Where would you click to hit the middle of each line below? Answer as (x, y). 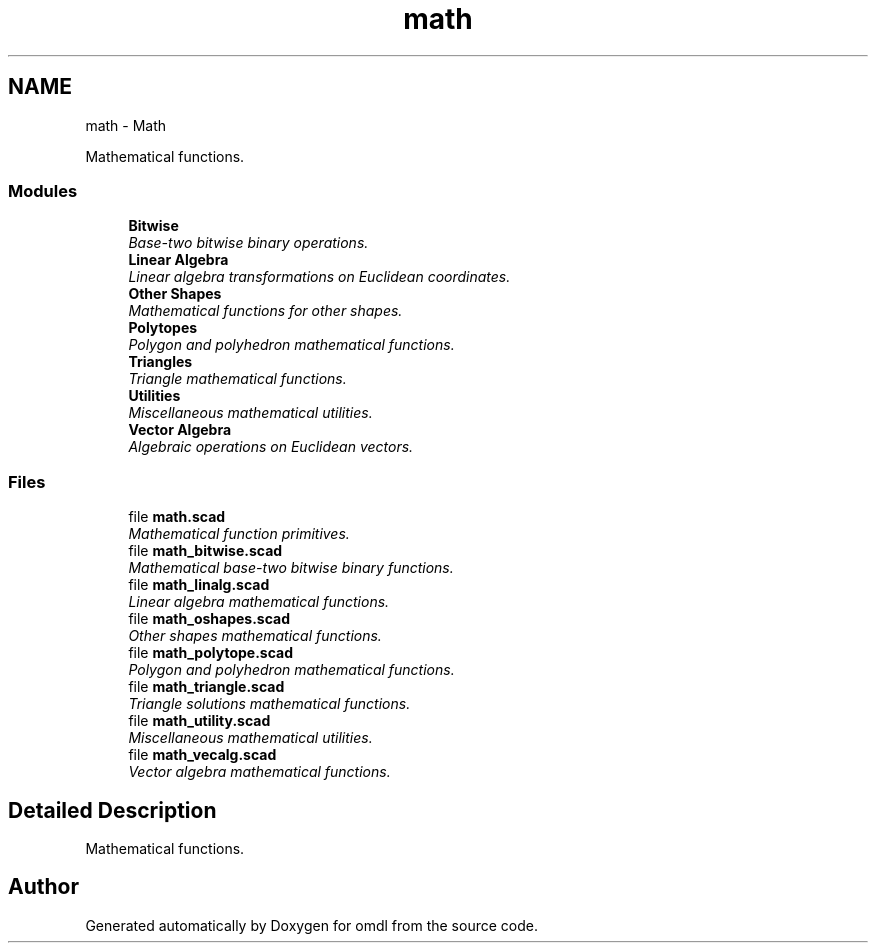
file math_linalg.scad (199, 585)
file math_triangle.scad (206, 687)
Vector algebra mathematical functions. (259, 772)
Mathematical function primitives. (239, 534)
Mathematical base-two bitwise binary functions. (291, 568)
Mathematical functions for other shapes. (265, 311)
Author (43, 887)
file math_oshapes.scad (209, 619)
